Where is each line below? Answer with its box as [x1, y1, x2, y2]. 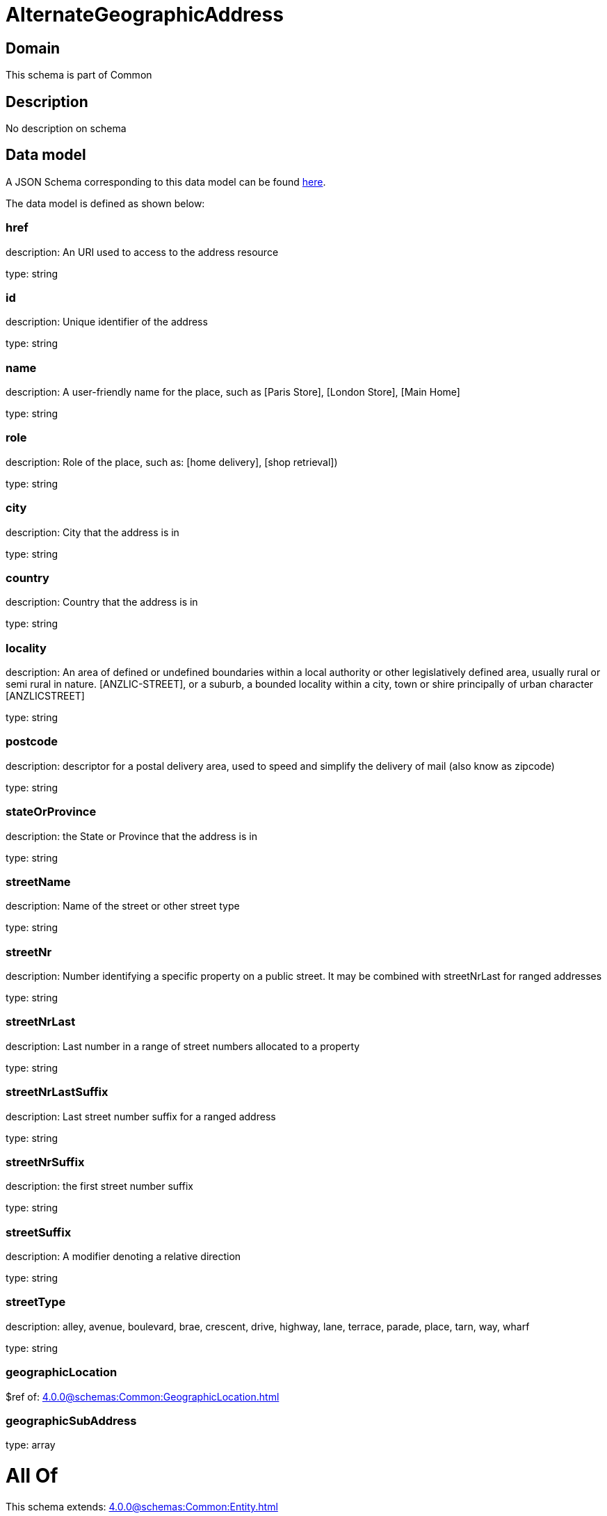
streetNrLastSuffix [6, 1085, 108, 1099]
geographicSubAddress [6, 1413, 137, 1428]
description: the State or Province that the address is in [6, 830, 257, 842]
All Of [6, 1464, 58, 1488]
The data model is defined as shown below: [6, 197, 205, 209]
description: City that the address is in [6, 526, 179, 538]
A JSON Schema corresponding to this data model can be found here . [6, 175, 326, 188]
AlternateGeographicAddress [6, 3, 284, 26]
